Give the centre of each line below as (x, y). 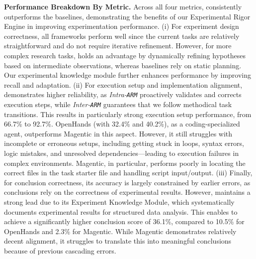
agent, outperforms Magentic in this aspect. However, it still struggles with (118, 133)
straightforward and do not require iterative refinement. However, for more (118, 46)
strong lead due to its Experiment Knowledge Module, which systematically (119, 202)
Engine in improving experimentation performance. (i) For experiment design (122, 26)
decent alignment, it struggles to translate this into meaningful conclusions (118, 241)
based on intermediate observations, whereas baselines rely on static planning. (123, 65)
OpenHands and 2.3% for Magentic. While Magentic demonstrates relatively (120, 231)
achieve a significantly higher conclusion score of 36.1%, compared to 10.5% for (124, 221)
